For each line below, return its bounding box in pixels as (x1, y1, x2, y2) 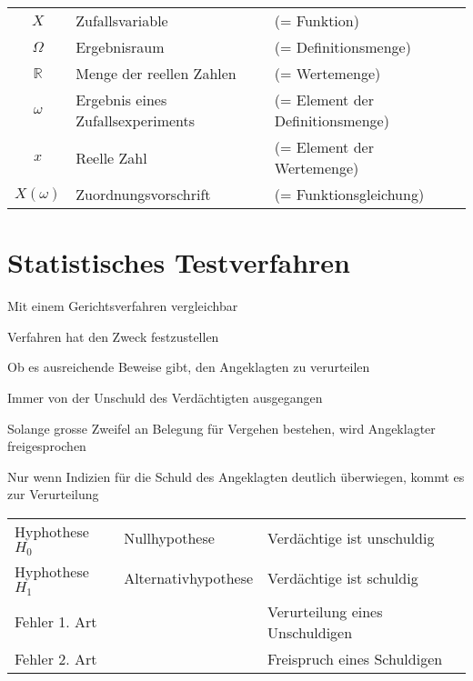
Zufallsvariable (75, 10, 168, 31)
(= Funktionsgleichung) (274, 184, 425, 205)
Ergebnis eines (75, 89, 167, 110)
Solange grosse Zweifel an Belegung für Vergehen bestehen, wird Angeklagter (7, 418, 436, 437)
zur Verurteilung (7, 485, 99, 504)
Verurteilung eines (267, 600, 383, 622)
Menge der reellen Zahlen (75, 63, 236, 84)
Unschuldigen (267, 621, 353, 643)
